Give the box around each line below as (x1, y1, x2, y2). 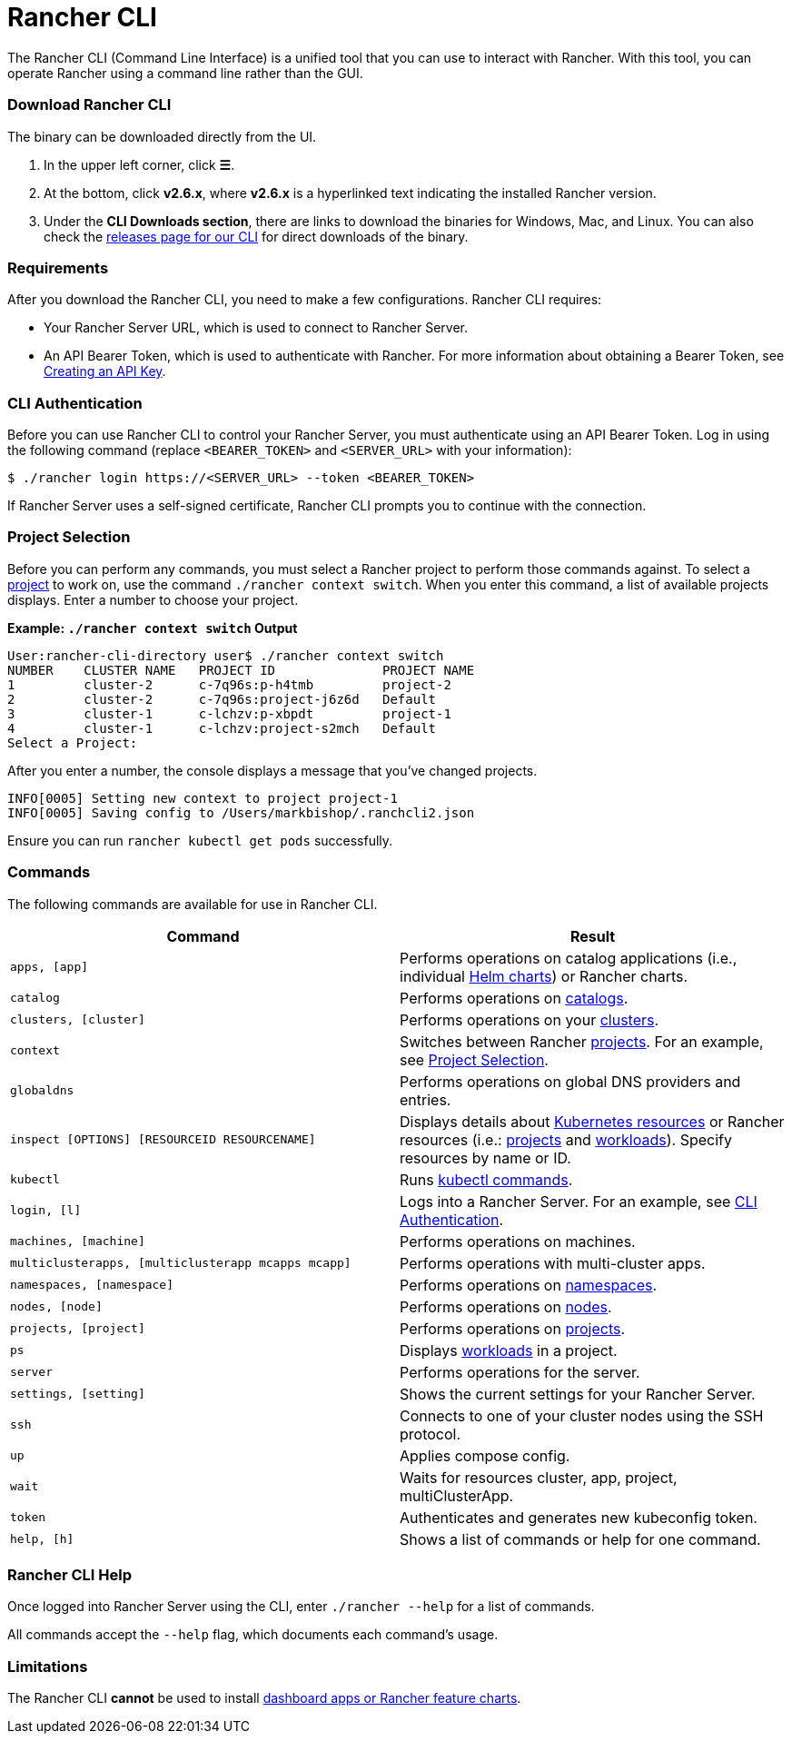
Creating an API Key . (44, 363, 166, 380)
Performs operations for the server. (400, 1362, 640, 1381)
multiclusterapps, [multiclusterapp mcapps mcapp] (10, 1256, 351, 1270)
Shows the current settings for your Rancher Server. (400, 1384, 756, 1403)
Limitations (7, 1657, 88, 1676)
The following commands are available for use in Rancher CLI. (7, 895, 378, 912)
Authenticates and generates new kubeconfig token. (400, 1508, 757, 1527)
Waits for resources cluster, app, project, (400, 1468, 678, 1487)
